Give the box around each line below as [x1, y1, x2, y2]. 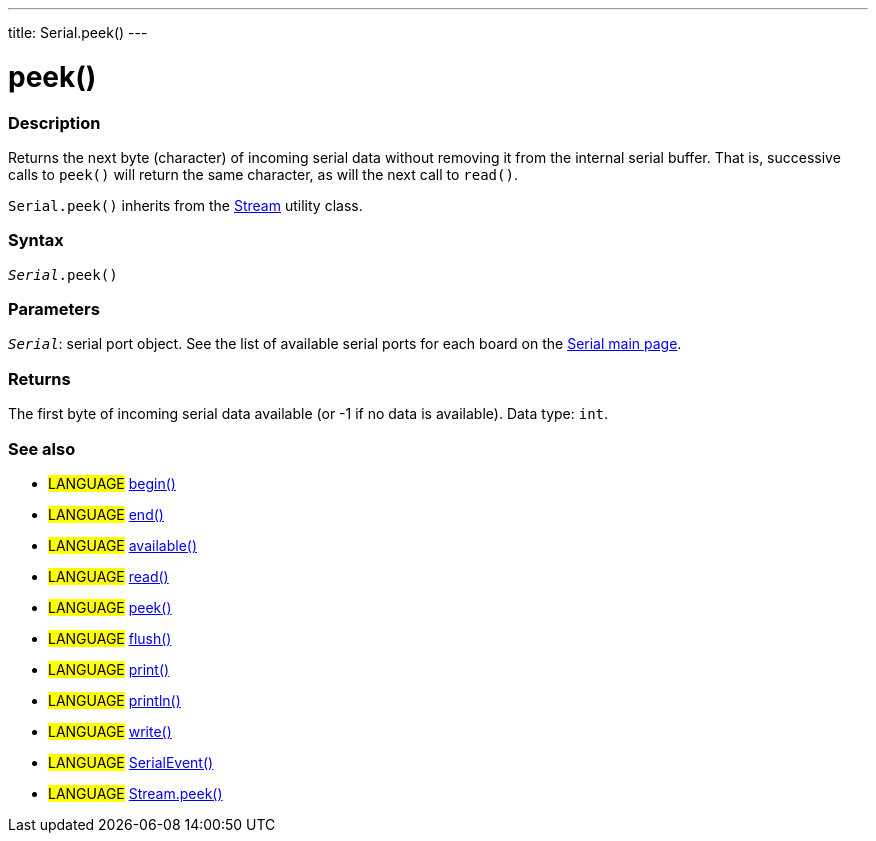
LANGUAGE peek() [48, 598, 172, 616]
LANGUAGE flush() [48, 629, 172, 647]
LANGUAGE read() [48, 567, 169, 585]
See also [8, 438, 76, 459]
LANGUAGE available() [48, 536, 198, 554]
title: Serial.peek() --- [8, 24, 148, 41]
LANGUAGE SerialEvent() [48, 753, 214, 771]
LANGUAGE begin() [48, 474, 176, 492]
